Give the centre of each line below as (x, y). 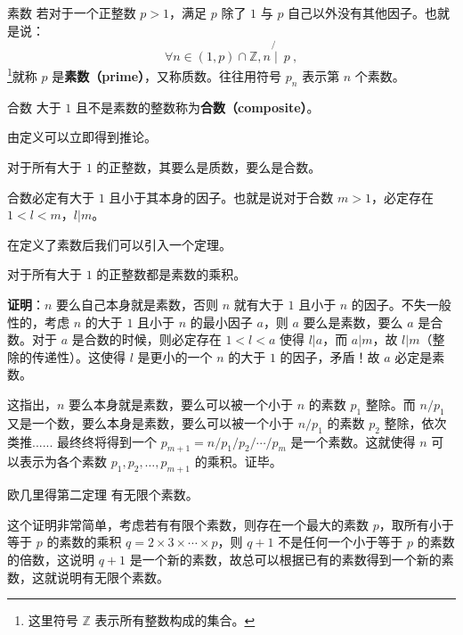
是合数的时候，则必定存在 (146, 339)
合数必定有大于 (51, 197)
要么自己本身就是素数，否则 (138, 305)
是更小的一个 (175, 356)
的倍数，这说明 (51, 559)
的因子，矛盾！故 (330, 356)
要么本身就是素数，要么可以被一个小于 (181, 404)
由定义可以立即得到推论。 (82, 137)
